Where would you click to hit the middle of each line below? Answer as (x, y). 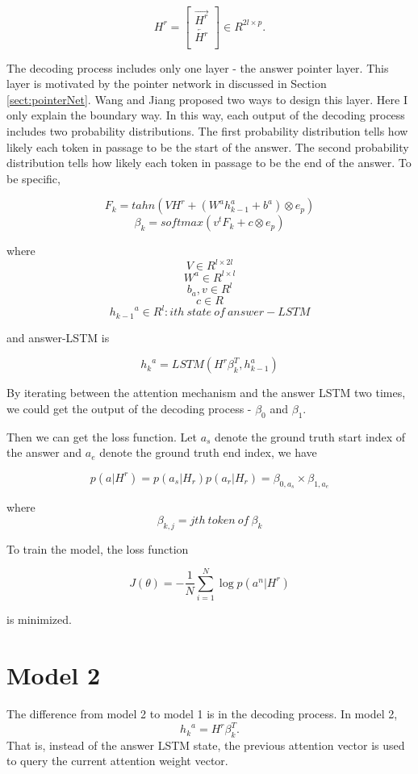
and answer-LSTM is (58, 337)
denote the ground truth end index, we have (208, 452)
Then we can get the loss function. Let (102, 436)
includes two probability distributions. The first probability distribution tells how (207, 130)
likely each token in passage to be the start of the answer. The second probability (208, 146)
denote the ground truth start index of (310, 436)
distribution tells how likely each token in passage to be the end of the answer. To (209, 163)
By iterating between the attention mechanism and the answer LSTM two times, (206, 393)
